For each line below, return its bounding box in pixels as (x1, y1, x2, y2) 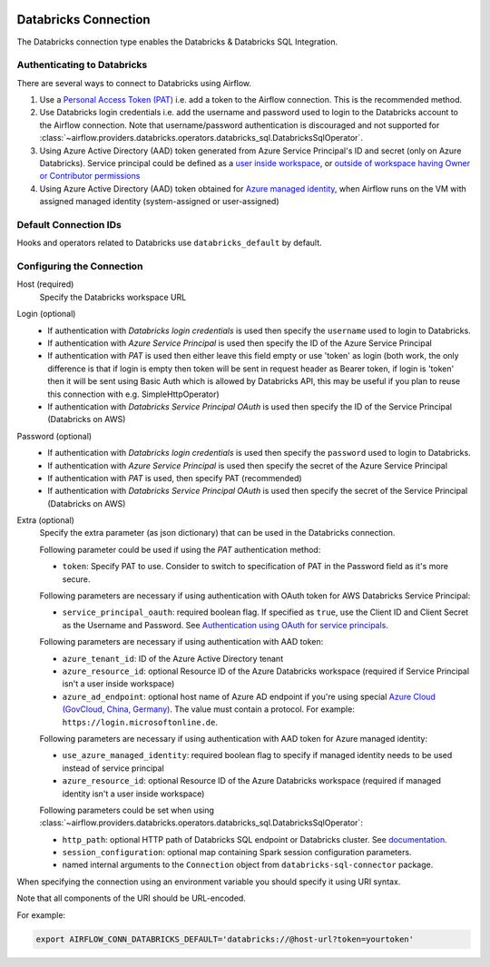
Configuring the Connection (16, 260, 143, 272)
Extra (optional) (16, 515, 74, 526)
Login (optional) (16, 309, 76, 320)
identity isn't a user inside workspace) (62, 788, 205, 799)
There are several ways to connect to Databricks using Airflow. (16, 77, 252, 88)
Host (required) (16, 279, 74, 290)
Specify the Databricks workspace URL (39, 291, 187, 302)
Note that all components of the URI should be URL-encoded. (16, 893, 247, 903)
